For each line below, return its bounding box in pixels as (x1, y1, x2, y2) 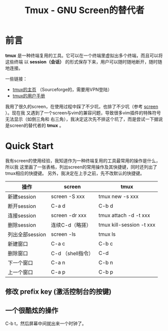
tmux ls (98, 230, 116, 237)
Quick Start (5, 141, 54, 152)
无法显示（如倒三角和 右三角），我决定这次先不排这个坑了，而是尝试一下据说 (5, 116, 163, 122)
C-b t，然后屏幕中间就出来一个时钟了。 (5, 320, 87, 326)
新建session (8, 193, 36, 200)
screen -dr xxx (51, 212, 87, 219)
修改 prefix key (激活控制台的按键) (5, 288, 112, 296)
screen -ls (51, 230, 76, 237)
